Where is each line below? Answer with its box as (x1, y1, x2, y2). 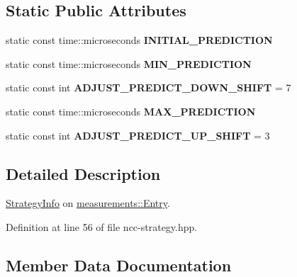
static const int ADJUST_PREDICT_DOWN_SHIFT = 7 (6, 80, 291, 95)
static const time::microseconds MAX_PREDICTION (6, 103, 256, 118)
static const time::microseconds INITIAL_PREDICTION (6, 33, 273, 47)
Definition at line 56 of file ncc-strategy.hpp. (6, 219, 198, 234)
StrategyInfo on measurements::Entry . (6, 196, 170, 210)
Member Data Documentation (6, 254, 232, 276)
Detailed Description (6, 162, 161, 184)
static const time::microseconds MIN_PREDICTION (6, 56, 252, 71)
